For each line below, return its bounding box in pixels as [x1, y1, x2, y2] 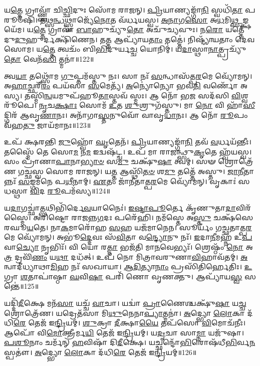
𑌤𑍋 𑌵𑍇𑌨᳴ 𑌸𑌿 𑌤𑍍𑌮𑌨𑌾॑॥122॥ [4, 53, 94, 64]
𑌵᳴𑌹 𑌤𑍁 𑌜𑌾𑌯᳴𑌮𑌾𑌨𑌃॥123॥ [4, 119, 91, 130]
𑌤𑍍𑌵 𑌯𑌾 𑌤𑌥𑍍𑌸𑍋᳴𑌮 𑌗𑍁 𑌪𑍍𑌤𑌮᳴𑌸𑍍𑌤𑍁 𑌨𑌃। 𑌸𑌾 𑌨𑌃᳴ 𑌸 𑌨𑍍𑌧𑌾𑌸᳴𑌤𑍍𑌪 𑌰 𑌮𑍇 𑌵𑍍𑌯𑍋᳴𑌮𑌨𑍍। [4, 70, 252, 81]
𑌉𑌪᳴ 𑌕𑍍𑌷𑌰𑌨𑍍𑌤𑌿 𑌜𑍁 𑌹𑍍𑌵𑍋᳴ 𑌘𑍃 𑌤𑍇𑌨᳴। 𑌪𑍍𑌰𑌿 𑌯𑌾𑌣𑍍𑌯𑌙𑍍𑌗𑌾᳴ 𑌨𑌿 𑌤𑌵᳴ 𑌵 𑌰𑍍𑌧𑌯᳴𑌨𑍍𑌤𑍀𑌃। [4, 136, 251, 147]
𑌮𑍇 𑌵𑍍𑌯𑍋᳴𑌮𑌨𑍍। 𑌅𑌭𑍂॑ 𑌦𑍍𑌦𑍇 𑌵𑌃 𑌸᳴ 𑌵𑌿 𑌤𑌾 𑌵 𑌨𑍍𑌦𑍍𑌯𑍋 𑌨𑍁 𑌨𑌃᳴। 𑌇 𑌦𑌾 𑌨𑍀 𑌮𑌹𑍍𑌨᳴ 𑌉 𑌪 [4, 232, 252, 242]
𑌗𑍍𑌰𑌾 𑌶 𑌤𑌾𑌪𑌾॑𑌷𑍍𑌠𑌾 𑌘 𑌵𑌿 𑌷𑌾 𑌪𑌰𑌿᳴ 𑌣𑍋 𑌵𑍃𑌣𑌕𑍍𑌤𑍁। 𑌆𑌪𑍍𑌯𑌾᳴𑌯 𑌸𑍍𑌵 [4, 271, 242, 281]
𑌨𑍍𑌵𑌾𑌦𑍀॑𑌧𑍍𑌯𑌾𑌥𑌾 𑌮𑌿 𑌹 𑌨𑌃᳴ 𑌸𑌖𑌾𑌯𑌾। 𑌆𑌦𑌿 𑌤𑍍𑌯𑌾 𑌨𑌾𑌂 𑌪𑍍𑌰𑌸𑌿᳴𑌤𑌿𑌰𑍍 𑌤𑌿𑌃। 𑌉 [4, 261, 252, 272]
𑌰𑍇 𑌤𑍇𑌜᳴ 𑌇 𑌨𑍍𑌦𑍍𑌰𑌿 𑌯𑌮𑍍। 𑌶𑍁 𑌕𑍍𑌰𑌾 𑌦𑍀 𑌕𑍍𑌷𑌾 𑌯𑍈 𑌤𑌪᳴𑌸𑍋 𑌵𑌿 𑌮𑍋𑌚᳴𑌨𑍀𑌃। [13, 317, 246, 328]
